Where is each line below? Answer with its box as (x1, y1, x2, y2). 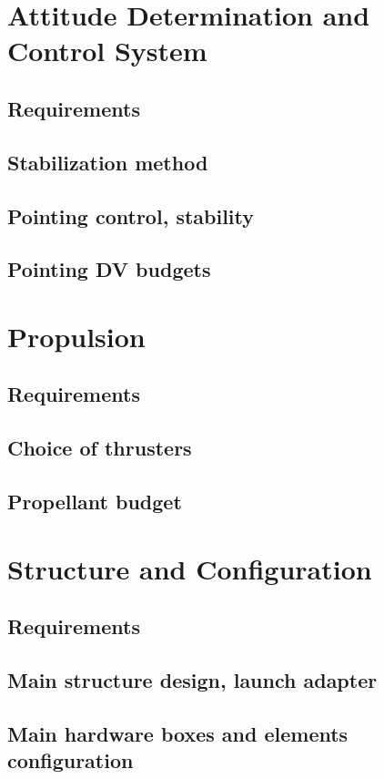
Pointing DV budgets (7, 255, 211, 283)
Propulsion (7, 317, 146, 354)
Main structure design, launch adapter (7, 665, 378, 693)
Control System (7, 32, 207, 69)
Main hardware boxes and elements (7, 719, 349, 747)
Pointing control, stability (7, 201, 255, 230)
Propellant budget (7, 487, 182, 516)
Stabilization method (7, 148, 208, 176)
